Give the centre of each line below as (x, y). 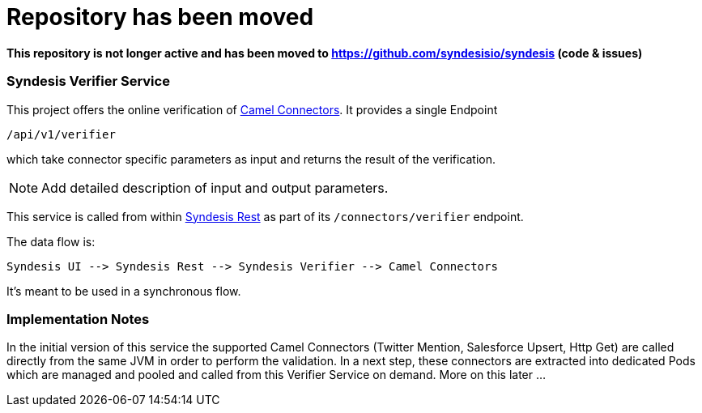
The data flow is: (51, 241)
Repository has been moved (160, 17)
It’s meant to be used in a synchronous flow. (124, 291)
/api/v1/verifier (61, 134)
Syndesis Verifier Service (88, 81)
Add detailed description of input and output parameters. (215, 187)
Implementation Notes (78, 319)
